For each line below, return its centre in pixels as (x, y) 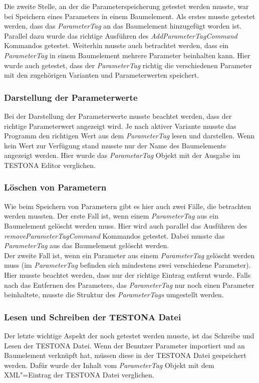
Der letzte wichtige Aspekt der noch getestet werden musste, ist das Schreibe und (129, 335)
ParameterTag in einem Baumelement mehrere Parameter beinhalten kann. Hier (127, 55)
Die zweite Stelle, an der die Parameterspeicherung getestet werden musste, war (126, 6)
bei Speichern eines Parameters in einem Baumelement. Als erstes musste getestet (130, 16)
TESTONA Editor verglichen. (50, 165)
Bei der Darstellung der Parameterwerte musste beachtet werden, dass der (118, 116)
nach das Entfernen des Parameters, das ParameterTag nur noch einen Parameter (129, 284)
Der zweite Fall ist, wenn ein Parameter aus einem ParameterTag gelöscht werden (129, 255)
